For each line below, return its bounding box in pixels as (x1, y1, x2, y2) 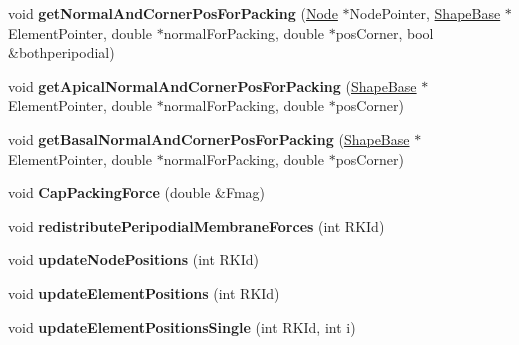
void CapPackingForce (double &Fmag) (8, 182, 266, 203)
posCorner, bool (335, 22, 434, 43)
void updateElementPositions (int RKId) (8, 282, 280, 303)
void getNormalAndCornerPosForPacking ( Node (8, 3, 338, 23)
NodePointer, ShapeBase (349, 3, 501, 23)
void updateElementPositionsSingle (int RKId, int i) (8, 316, 356, 337)
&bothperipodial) (8, 42, 115, 63)
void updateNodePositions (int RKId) (8, 249, 260, 270)
